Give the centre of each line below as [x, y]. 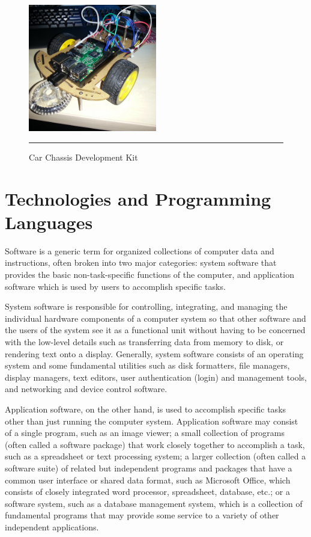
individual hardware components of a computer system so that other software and [155, 318]
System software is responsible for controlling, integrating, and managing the [146, 306]
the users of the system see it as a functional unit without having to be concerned [155, 330]
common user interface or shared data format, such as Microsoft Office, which [148, 480]
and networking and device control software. [86, 389]
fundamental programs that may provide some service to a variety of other [142, 515]
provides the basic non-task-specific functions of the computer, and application [149, 275]
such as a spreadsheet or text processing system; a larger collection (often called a [155, 456]
